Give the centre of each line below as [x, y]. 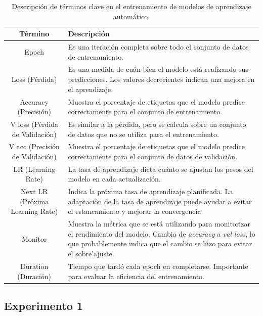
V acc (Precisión [34, 146]
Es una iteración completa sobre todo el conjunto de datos [158, 47]
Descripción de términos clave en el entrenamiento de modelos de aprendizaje [131, 6]
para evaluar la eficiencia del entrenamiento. [136, 276]
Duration [34, 266]
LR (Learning [34, 169]
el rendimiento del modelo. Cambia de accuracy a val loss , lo [162, 233]
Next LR [34, 191]
